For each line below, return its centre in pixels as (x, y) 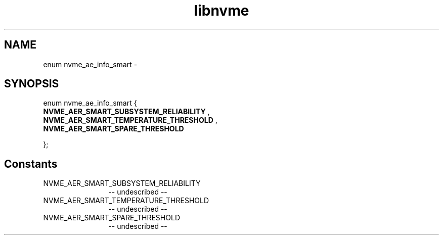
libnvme (221, 11)
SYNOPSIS (32, 84)
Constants (31, 164)
